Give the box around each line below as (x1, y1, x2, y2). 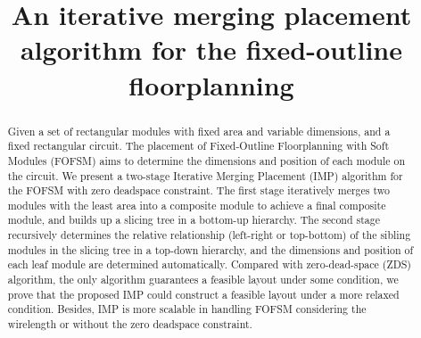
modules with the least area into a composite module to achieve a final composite (7, 197, 386, 212)
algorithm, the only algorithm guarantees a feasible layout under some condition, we (7, 272, 399, 287)
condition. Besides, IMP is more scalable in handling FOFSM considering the (7, 301, 367, 317)
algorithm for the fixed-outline (20, 31, 403, 68)
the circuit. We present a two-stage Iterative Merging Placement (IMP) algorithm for (7, 168, 403, 183)
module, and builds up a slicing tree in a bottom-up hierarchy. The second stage (7, 212, 381, 227)
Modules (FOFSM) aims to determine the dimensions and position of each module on (7, 153, 406, 168)
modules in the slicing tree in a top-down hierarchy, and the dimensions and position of (7, 242, 414, 257)
